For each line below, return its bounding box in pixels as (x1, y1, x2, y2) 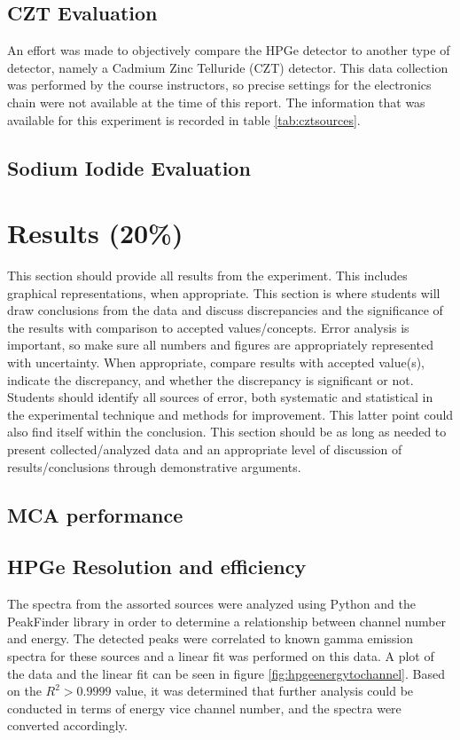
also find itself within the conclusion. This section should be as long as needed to (7, 422, 447, 441)
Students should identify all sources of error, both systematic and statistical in (7, 388, 433, 406)
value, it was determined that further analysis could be (115, 681, 414, 700)
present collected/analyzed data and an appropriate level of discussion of (7, 440, 402, 459)
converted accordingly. (7, 716, 128, 735)
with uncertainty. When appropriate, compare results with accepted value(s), (7, 353, 425, 372)
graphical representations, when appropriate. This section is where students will (7, 283, 441, 302)
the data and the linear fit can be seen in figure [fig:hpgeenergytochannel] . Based (7, 664, 445, 682)
